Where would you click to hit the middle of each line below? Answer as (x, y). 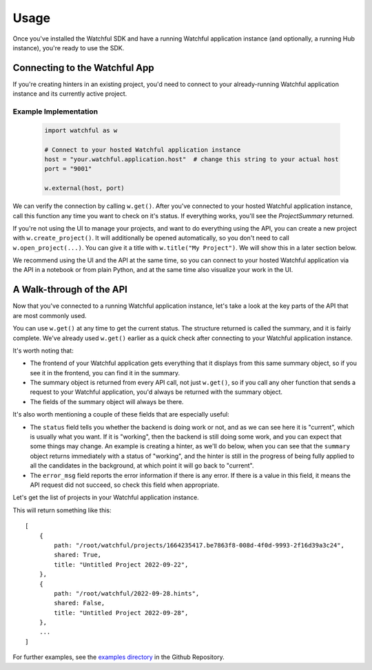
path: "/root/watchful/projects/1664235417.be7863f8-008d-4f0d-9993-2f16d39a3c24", (199, 545)
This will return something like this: (62, 510)
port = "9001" (68, 169)
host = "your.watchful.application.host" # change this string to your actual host (192, 159)
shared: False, (80, 603)
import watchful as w (81, 130)
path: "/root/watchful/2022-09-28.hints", (127, 593)
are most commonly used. (50, 315)
